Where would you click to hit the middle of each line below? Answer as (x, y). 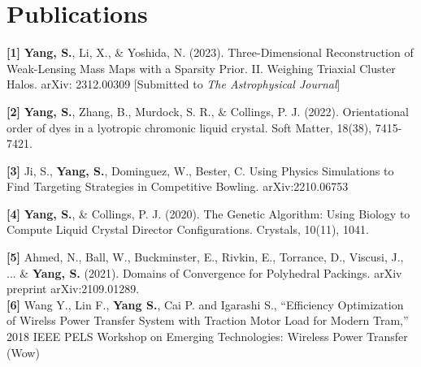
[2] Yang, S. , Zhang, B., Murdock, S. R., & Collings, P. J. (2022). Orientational (208, 111)
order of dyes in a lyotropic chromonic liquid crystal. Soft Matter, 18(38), (189, 127)
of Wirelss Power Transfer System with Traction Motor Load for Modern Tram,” (208, 320)
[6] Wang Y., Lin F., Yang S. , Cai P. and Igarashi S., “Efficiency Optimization (205, 304)
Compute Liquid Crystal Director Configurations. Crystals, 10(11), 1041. (188, 229)
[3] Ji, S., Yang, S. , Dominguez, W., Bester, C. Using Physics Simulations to (200, 170)
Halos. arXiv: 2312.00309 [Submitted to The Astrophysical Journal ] (174, 84)
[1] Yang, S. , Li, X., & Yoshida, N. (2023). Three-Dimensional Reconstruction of (210, 52)
